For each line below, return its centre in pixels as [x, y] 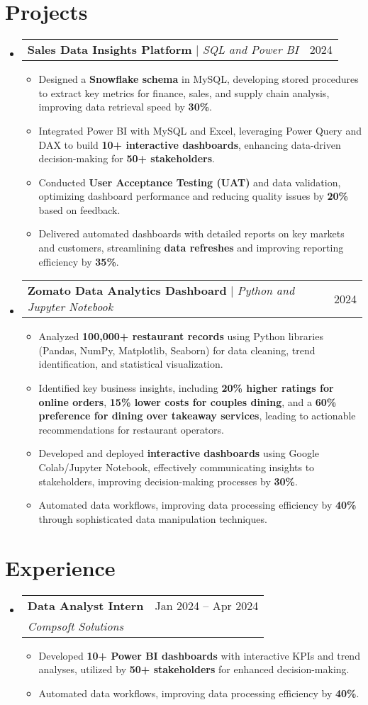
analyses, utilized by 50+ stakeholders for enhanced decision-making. [194, 669]
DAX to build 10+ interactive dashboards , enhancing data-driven [190, 144]
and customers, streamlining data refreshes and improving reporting [191, 248]
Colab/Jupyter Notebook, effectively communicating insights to [177, 467]
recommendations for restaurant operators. [132, 429]
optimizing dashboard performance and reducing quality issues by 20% [194, 196]
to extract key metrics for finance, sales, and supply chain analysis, [184, 92]
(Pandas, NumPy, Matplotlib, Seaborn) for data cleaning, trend [177, 350]
